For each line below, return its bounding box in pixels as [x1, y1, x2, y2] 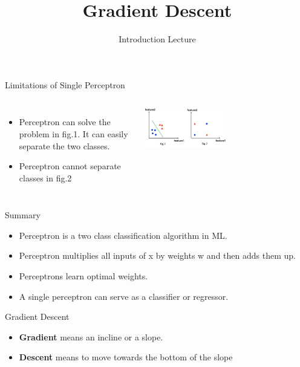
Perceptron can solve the [19, 115, 111, 128]
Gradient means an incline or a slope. [19, 330, 163, 343]
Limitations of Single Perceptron [5, 78, 125, 91]
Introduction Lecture [119, 33, 196, 45]
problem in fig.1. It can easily [19, 127, 128, 140]
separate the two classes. [19, 139, 110, 152]
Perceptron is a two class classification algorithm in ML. [19, 229, 227, 241]
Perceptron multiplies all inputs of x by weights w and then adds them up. [19, 249, 296, 262]
